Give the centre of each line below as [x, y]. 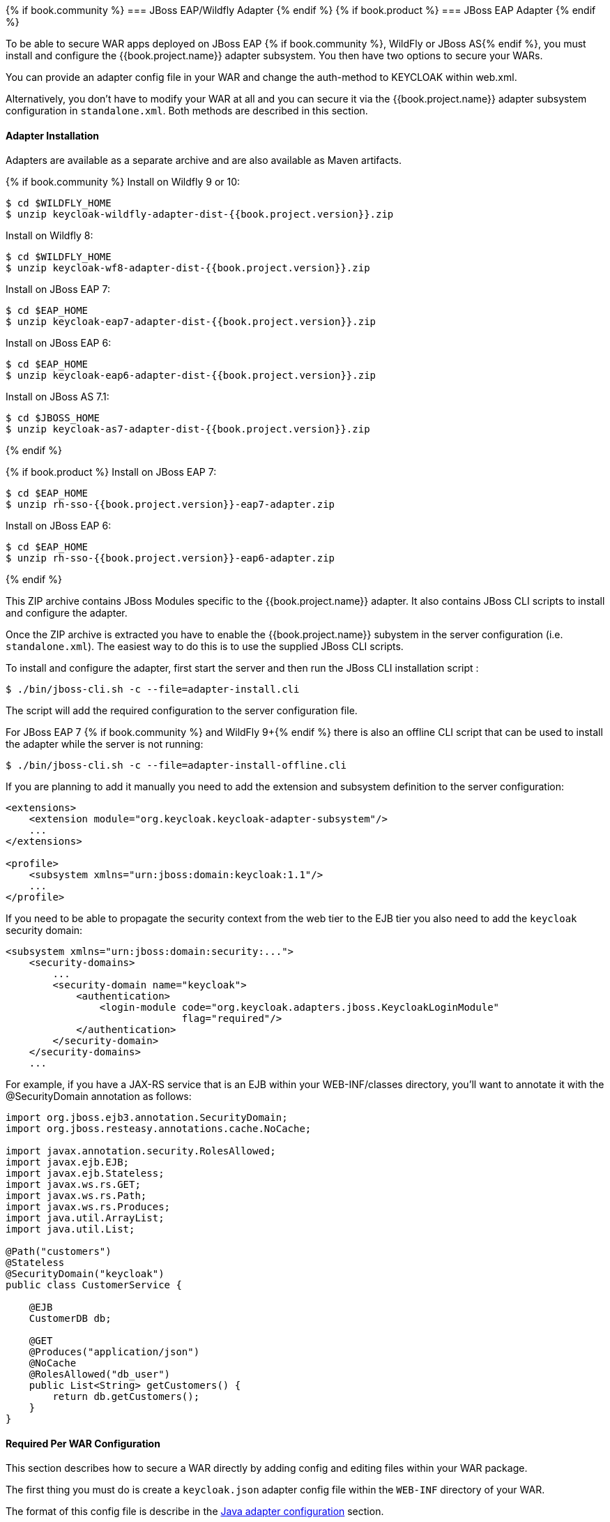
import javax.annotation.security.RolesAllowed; [141, 1151]
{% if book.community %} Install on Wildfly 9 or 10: [123, 182]
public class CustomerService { [94, 1285]
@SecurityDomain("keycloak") [85, 1274]
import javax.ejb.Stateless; [85, 1174]
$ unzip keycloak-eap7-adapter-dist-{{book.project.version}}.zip [191, 322]
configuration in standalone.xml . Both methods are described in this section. [187, 111]
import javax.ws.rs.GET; [73, 1185]
